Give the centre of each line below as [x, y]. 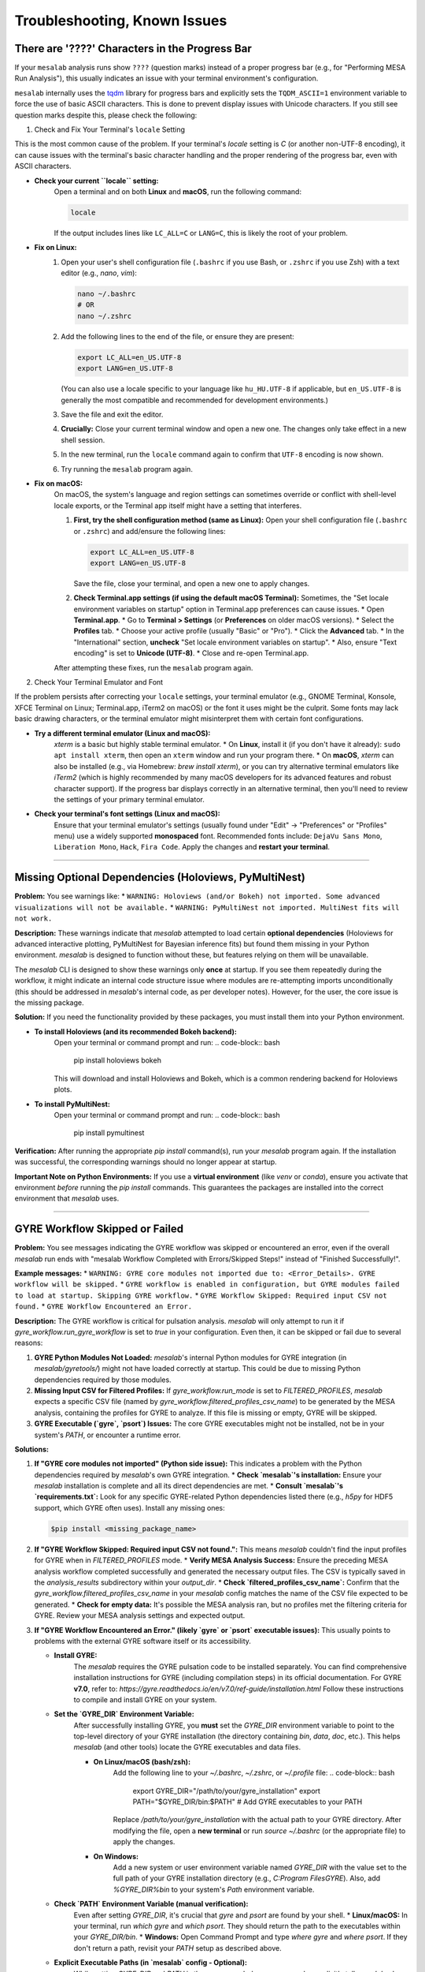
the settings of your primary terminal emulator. [129, 799]
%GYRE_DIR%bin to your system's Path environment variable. [214, 1889]
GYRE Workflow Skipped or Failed [99, 1229]
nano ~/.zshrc [105, 316]
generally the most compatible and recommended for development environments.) [195, 400]
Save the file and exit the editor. [112, 415]
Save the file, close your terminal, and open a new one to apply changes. [192, 583]
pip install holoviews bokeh [117, 1060]
